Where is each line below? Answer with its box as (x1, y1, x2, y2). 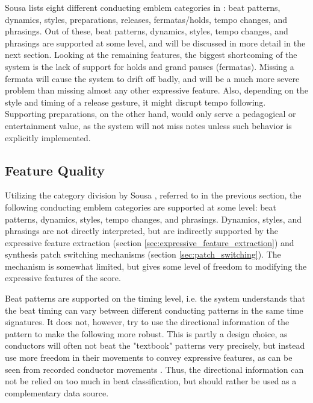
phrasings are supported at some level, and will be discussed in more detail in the (5, 36, 306, 49)
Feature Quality (5, 160, 105, 179)
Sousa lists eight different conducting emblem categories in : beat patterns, (5, 1, 280, 13)
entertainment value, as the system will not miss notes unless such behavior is (5, 119, 292, 132)
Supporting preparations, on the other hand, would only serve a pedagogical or (5, 107, 296, 120)
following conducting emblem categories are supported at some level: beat (5, 200, 277, 213)
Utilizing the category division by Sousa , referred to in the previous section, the (5, 189, 302, 201)
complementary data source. (5, 386, 109, 399)
